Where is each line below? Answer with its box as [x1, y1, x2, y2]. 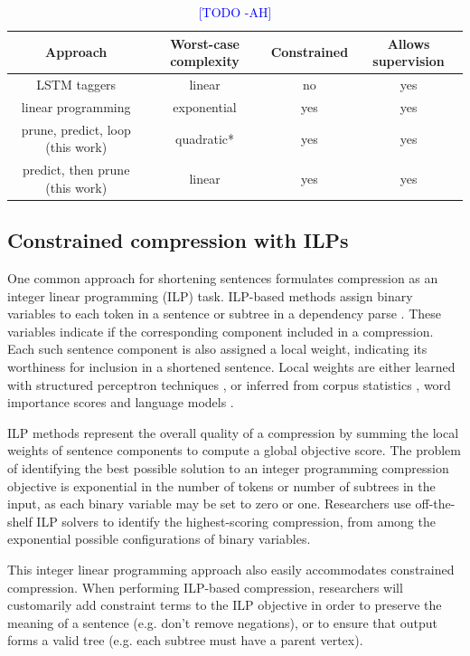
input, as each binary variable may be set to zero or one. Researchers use [7, 494, 411, 513]
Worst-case [170, 33, 240, 52]
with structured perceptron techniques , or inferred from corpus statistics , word [7, 375, 451, 394]
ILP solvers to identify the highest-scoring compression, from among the [36, 511, 436, 530]
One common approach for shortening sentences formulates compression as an [7, 269, 438, 288]
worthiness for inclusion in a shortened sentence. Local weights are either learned [7, 357, 456, 376]
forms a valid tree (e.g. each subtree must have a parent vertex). [7, 631, 363, 650]
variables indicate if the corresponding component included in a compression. [7, 321, 434, 340]
